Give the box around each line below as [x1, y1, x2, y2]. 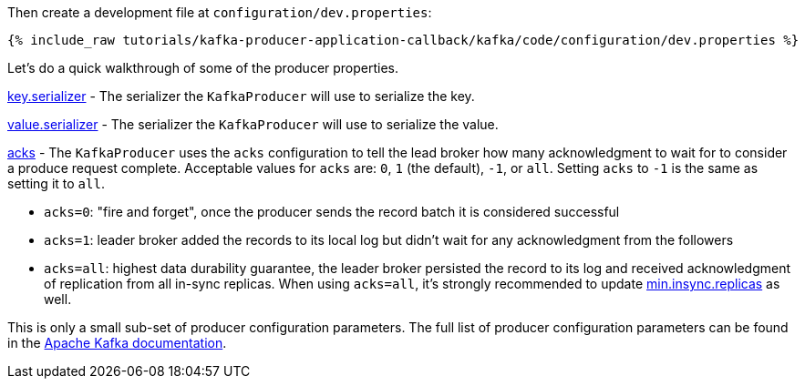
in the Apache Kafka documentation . [7, 335, 227, 350]
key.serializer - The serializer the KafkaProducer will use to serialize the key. [7, 88, 475, 104]
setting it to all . [7, 176, 105, 191]
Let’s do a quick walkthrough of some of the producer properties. [7, 60, 399, 76]
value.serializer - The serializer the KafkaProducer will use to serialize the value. [7, 117, 499, 132]
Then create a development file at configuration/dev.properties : [7, 5, 432, 20]
